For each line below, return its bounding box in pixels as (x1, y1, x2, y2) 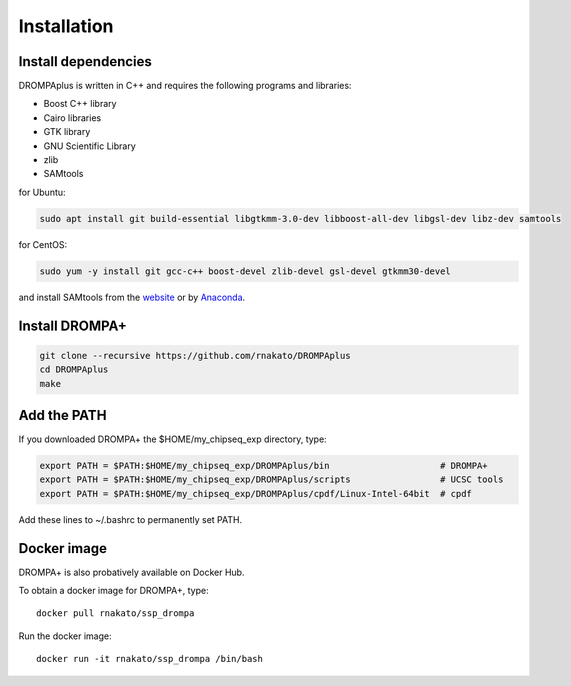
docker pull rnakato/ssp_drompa (36, 608, 195, 619)
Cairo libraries (43, 111, 102, 124)
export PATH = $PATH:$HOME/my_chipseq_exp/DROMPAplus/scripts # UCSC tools (39, 474, 504, 485)
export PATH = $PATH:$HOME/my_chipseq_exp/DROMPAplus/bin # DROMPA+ (39, 460, 489, 471)
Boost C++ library (43, 98, 117, 110)
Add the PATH (18, 406, 107, 424)
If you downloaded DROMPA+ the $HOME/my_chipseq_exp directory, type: (18, 433, 327, 445)
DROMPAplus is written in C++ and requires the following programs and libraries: (18, 80, 352, 92)
